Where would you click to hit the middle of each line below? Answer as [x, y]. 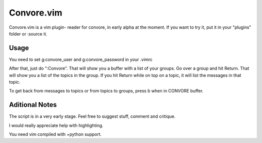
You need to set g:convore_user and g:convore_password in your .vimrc [81, 59]
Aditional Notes [33, 105]
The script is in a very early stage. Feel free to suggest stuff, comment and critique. [92, 116]
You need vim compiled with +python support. [55, 134]
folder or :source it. [28, 34]
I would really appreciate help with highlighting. [56, 125]
